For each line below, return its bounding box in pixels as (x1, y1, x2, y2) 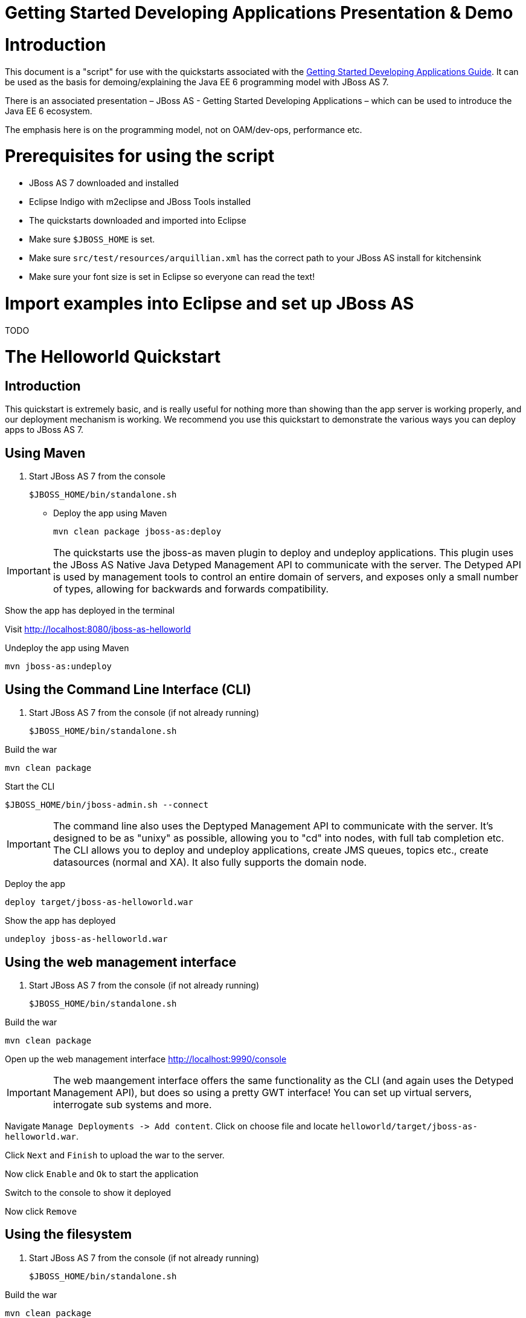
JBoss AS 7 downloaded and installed (29, 178, 179, 188)
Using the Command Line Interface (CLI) (5, 681, 251, 697)
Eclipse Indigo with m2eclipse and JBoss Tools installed (29, 196, 251, 207)
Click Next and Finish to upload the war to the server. (5, 1149, 225, 1160)
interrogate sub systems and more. (53, 1098, 212, 1111)
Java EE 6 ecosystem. (5, 105, 92, 116)
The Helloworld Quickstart (5, 346, 221, 368)
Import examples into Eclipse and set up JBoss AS (5, 293, 414, 314)
